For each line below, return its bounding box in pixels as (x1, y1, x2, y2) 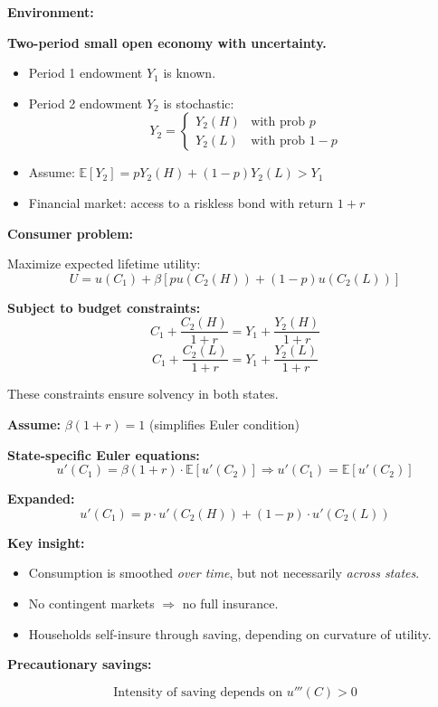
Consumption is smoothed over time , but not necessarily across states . (28, 563, 420, 582)
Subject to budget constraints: (7, 297, 201, 316)
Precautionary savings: (7, 655, 152, 674)
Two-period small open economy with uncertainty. (7, 33, 327, 52)
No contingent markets (28, 594, 155, 613)
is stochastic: (163, 93, 234, 112)
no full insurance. (182, 594, 279, 613)
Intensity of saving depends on (113, 685, 283, 699)
